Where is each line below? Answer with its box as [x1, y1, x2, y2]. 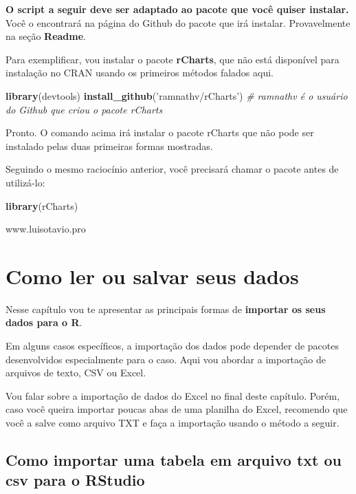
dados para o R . [5, 315, 82, 330]
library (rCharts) [5, 198, 78, 213]
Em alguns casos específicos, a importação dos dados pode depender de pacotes [5, 339, 340, 353]
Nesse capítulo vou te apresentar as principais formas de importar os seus [5, 301, 326, 316]
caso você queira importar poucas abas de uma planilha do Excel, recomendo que [5, 402, 348, 416]
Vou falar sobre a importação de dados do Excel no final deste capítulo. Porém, [5, 388, 340, 402]
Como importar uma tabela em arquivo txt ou [5, 449, 342, 470]
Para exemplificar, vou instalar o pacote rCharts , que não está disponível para [5, 52, 340, 66]
